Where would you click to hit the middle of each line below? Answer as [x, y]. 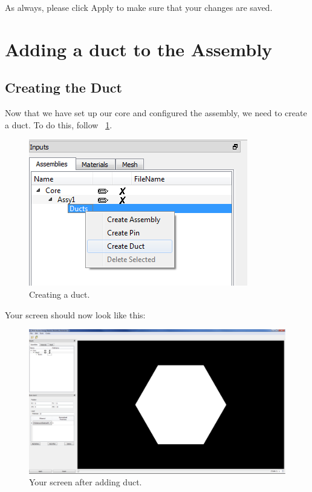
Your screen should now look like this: [75, 314]
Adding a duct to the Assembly [139, 49]
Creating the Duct [63, 87]
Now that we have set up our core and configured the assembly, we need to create [156, 113]
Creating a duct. [60, 294]
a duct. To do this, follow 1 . [59, 124]
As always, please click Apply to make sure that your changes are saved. [139, 7]
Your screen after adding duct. [86, 482]
